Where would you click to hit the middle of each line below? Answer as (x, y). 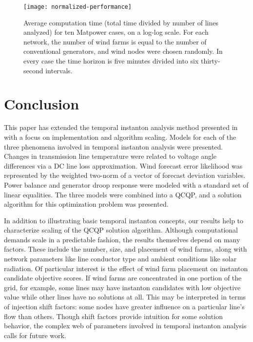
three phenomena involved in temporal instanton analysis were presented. (114, 146)
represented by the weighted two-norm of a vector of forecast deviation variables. (125, 175)
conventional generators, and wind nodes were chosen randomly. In (123, 51)
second (33, 70)
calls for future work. (35, 335)
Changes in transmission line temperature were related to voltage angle (110, 156)
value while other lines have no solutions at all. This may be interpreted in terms (125, 297)
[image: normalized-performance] (78, 7)
